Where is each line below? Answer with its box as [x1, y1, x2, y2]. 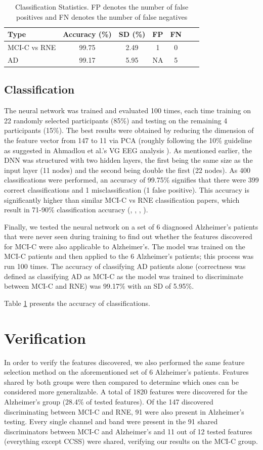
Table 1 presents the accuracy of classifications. [4, 297, 150, 308]
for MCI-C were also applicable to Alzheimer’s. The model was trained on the [4, 241, 245, 251]
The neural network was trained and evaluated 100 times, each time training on [4, 105, 251, 116]
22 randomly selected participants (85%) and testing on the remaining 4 [4, 115, 228, 125]
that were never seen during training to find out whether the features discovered [4, 231, 252, 242]
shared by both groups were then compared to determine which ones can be [4, 376, 239, 387]
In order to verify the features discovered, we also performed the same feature [4, 356, 245, 367]
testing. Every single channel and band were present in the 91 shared [4, 416, 218, 427]
